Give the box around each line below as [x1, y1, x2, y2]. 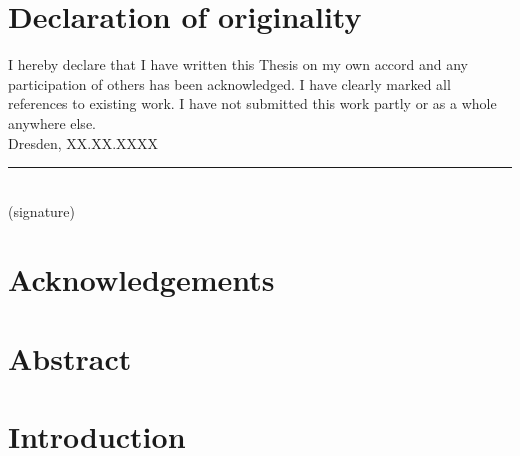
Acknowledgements [8, 259, 275, 300]
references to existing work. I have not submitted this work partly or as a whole [8, 93, 497, 114]
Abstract [8, 337, 132, 378]
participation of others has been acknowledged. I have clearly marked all [8, 73, 451, 94]
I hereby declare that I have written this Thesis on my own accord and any [8, 54, 469, 75]
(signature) [8, 200, 76, 221]
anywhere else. [8, 112, 96, 133]
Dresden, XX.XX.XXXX [8, 132, 159, 153]
